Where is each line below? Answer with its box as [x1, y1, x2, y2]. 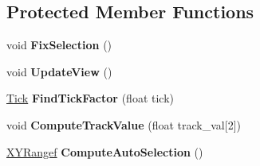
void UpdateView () [6, 63, 112, 79]
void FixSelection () [6, 37, 112, 53]
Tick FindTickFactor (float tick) [6, 90, 174, 106]
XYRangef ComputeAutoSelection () [6, 143, 203, 160]
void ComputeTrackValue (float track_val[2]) [6, 116, 241, 133]
